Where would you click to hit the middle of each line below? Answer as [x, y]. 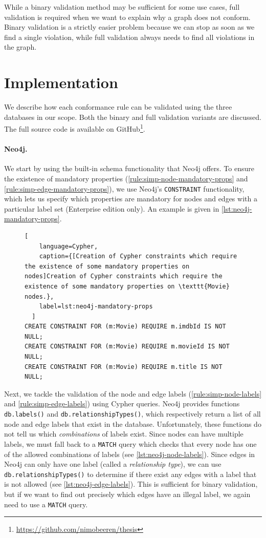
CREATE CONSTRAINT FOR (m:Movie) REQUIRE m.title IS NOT [124, 367]
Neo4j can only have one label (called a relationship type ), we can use [113, 464]
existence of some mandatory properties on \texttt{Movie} [127, 286]
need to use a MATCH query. [46, 504]
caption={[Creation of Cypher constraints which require [138, 256]
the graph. [20, 47]
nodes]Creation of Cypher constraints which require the [124, 276]
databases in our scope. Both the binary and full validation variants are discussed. [133, 117]
